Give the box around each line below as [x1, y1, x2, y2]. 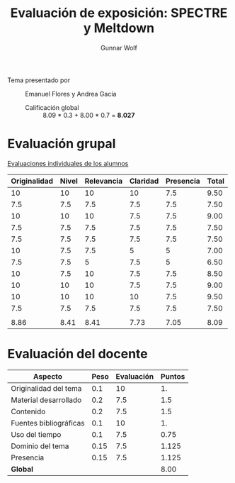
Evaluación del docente [7, 346, 148, 362]
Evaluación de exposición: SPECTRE [10, 5, 228, 21]
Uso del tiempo [11, 429, 62, 439]
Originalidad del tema [11, 383, 82, 393]
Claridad [129, 176, 159, 186]
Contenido [11, 406, 46, 416]
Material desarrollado [11, 395, 82, 405]
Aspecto [33, 371, 62, 381]
